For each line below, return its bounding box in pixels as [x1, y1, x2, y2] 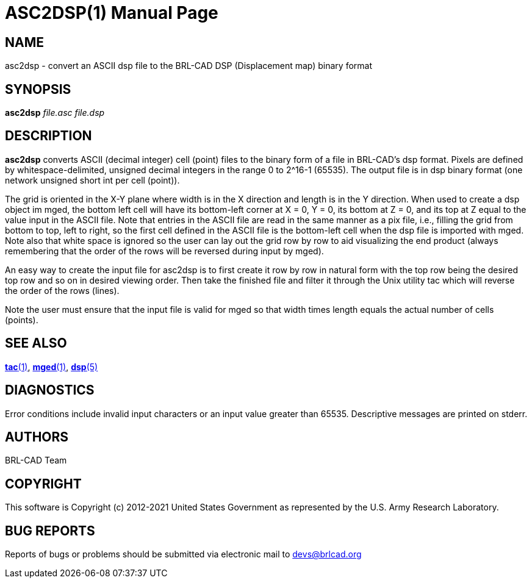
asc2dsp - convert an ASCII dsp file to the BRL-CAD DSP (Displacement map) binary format [5, 60, 372, 71]
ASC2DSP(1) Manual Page [5, 2, 218, 23]
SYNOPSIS [5, 81, 71, 97]
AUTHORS [5, 429, 69, 445]
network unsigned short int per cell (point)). [5, 174, 180, 185]
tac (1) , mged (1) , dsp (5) [5, 361, 98, 372]
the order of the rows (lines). [5, 285, 120, 296]
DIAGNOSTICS [5, 382, 95, 398]
